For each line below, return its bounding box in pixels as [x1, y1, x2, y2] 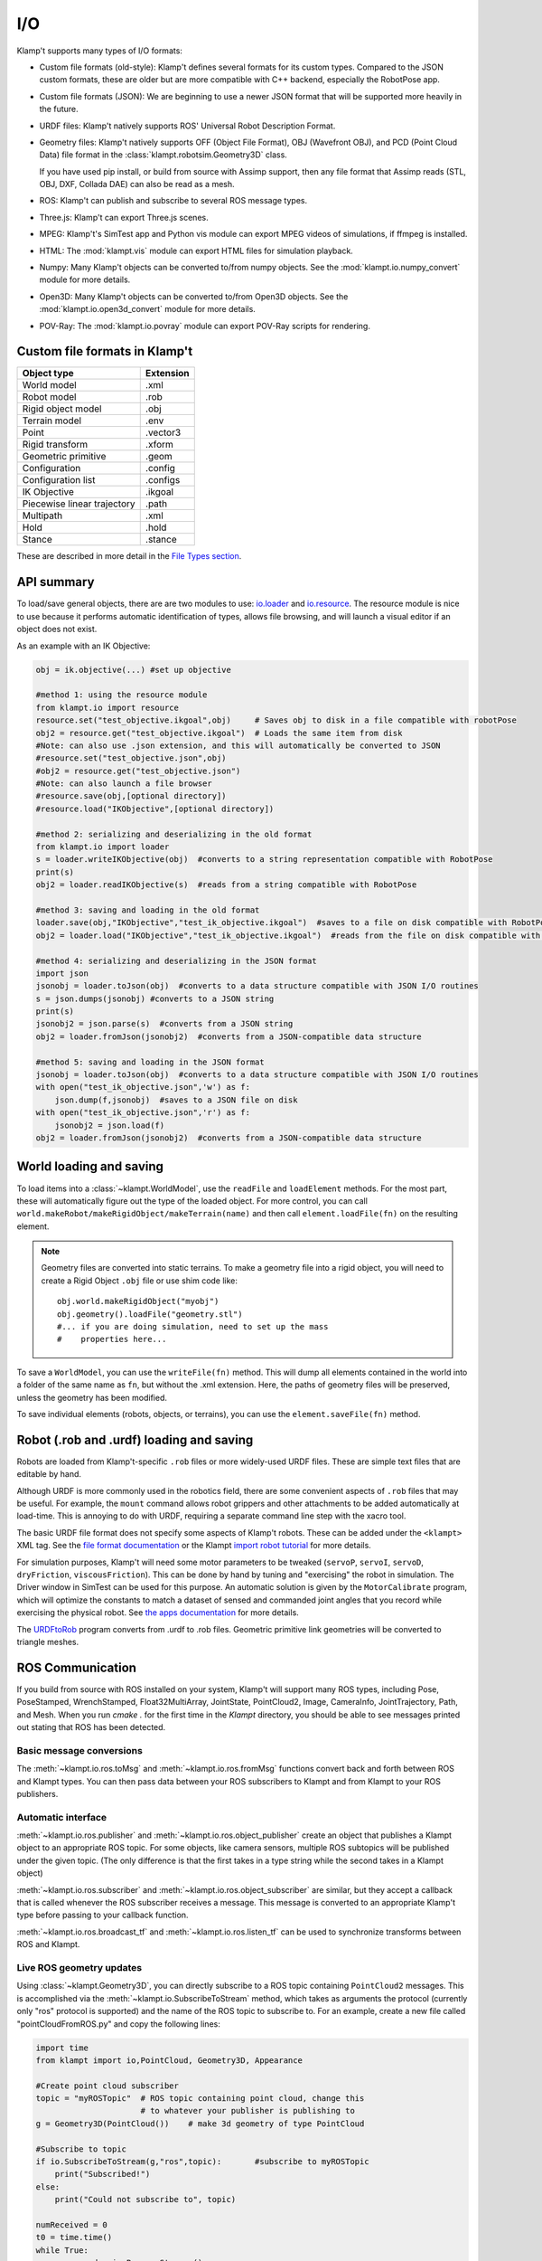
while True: [35, 2245, 89, 2256]
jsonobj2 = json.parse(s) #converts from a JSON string [35, 1018, 294, 1029]
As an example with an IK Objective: [16, 640, 151, 651]
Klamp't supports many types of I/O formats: [16, 45, 182, 56]
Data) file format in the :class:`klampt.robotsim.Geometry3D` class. [39, 149, 288, 160]
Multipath [22, 509, 63, 522]
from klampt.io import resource [35, 702, 180, 713]
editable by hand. [16, 1469, 81, 1480]
